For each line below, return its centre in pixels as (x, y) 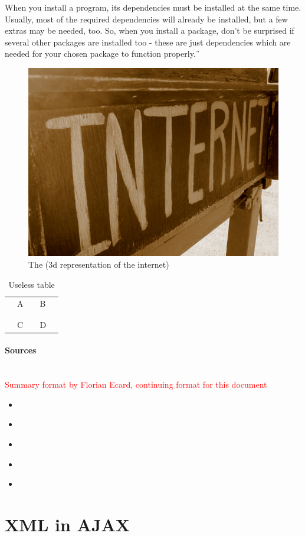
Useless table (32, 284)
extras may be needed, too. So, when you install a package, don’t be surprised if (150, 30)
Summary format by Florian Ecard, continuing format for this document (136, 384)
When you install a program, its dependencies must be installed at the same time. (153, 7)
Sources (21, 350)
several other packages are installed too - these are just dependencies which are (148, 42)
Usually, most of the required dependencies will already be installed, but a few (146, 19)
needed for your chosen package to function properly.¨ (102, 53)
